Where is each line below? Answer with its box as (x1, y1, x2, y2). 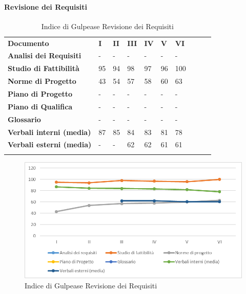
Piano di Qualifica (8, 101, 73, 111)
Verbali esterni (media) (8, 139, 92, 150)
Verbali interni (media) (8, 126, 91, 137)
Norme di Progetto (8, 76, 76, 86)
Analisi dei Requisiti (8, 50, 81, 61)
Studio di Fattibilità (8, 63, 79, 74)
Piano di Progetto (8, 88, 73, 99)
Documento (8, 37, 49, 48)
